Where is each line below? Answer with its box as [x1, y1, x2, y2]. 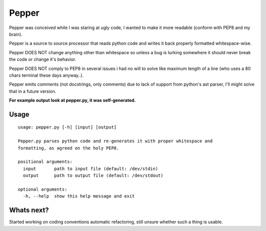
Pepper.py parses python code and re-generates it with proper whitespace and [18, 138, 213, 144]
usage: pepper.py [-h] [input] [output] [18, 125, 117, 130]
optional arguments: [18, 186, 67, 192]
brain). [9, 31, 23, 37]
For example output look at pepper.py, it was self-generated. [9, 98, 136, 103]
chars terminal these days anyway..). [9, 72, 84, 78]
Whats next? [9, 206, 49, 214]
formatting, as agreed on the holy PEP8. [18, 145, 119, 151]
